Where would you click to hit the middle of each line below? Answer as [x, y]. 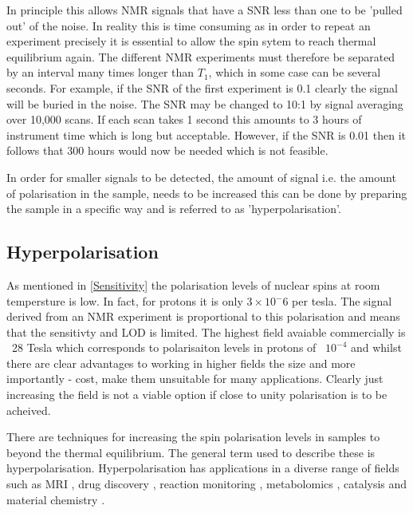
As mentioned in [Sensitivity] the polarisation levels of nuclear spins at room [193, 284]
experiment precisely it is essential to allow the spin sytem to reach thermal [191, 41]
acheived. [29, 410]
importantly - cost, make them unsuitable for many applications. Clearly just [195, 379]
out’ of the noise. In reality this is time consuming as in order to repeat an [189, 25]
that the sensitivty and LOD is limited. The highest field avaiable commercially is [206, 331]
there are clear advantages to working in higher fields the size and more [181, 363]
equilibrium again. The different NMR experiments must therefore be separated [201, 56]
